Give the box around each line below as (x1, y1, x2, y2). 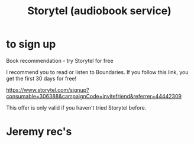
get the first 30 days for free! (6, 75, 77, 82)
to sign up (6, 37, 56, 51)
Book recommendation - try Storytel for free (6, 57, 114, 64)
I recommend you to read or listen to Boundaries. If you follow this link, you (6, 68, 189, 75)
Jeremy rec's (6, 125, 72, 139)
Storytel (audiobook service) (27, 4, 172, 18)
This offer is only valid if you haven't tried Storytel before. (6, 104, 147, 111)
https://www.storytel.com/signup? (6, 86, 90, 93)
